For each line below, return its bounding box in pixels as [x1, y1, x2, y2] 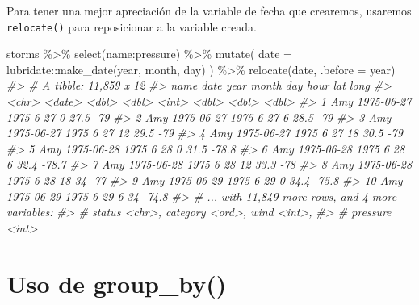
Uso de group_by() [6, 266, 227, 299]
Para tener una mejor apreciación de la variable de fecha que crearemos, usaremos [6, 2, 412, 19]
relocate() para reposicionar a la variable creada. [6, 18, 257, 35]
